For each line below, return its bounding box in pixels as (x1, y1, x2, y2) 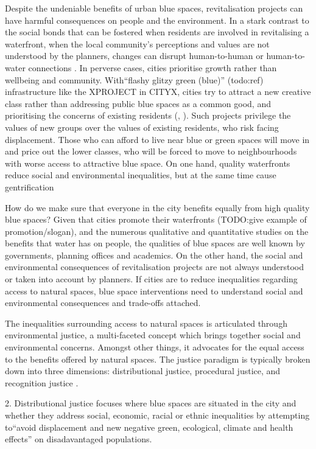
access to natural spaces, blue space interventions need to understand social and (5, 284, 303, 297)
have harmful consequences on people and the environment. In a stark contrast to (5, 13, 309, 26)
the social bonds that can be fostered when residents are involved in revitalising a (5, 26, 309, 38)
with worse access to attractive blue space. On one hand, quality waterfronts (5, 156, 290, 169)
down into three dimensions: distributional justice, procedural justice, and (5, 364, 281, 377)
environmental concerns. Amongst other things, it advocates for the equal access (5, 341, 304, 353)
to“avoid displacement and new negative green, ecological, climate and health (5, 420, 293, 433)
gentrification (5, 180, 54, 193)
